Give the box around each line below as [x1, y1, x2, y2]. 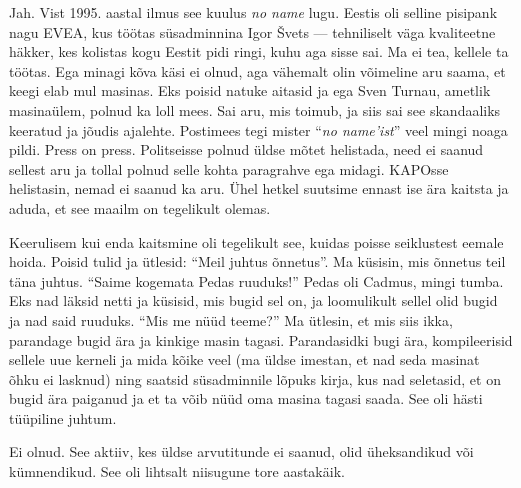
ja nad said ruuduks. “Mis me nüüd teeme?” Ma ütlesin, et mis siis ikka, [9, 309, 453, 330]
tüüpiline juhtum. [9, 407, 117, 428]
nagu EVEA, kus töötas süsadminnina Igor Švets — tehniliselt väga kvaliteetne [9, 21, 496, 42]
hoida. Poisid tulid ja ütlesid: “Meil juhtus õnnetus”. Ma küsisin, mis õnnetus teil [9, 251, 506, 272]
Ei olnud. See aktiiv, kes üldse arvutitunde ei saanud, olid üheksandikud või [9, 441, 474, 462]
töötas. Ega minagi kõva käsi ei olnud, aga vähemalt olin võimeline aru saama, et [9, 60, 506, 81]
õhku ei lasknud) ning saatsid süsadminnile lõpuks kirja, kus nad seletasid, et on [9, 368, 501, 389]
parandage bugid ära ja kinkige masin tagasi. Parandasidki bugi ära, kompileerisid [9, 329, 513, 350]
